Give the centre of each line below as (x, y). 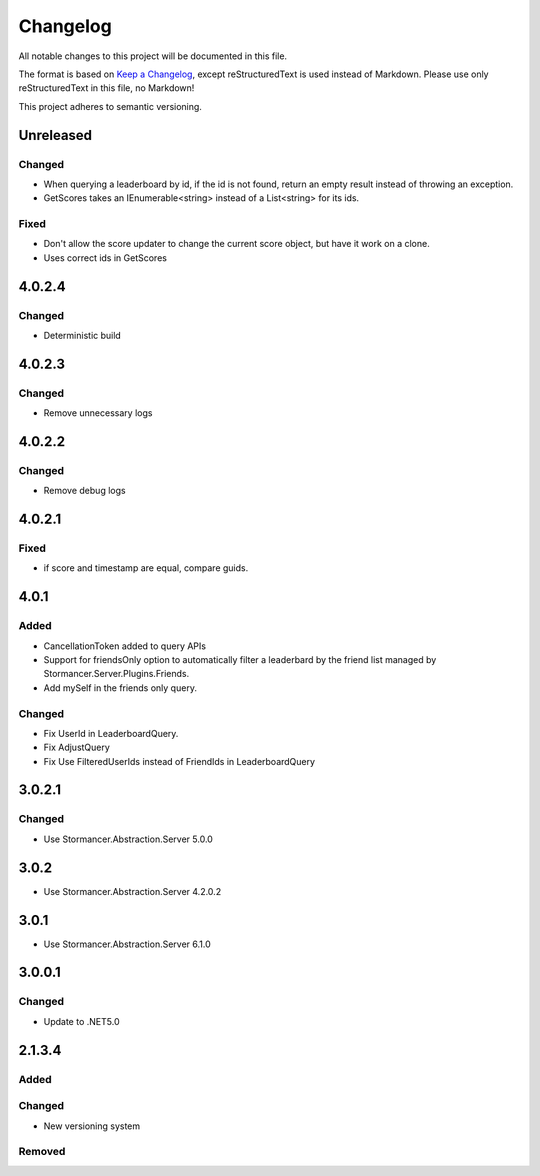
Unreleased (55, 135)
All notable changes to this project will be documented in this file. (153, 56)
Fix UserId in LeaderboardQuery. (111, 733)
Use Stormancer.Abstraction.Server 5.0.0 (128, 839)
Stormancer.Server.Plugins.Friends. (116, 674)
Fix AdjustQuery (76, 747)
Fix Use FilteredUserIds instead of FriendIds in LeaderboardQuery (179, 761)
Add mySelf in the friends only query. (120, 687)
